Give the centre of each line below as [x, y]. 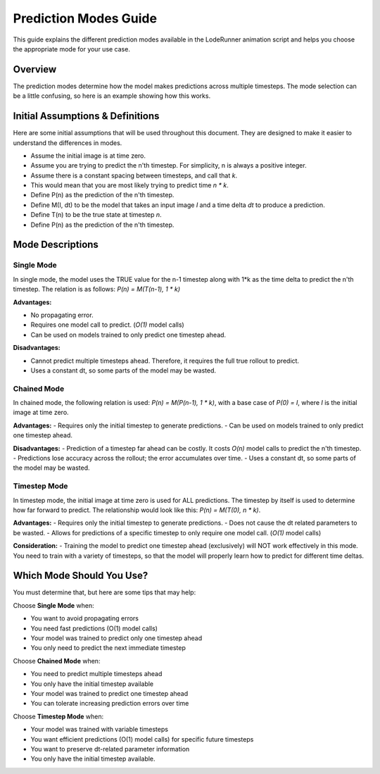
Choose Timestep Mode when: [58, 716]
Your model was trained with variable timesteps [100, 730]
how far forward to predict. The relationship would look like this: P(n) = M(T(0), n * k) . [137, 510]
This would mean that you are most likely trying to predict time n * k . [129, 185]
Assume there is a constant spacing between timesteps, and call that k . [134, 175]
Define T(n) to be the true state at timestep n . [96, 215]
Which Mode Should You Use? [81, 576]
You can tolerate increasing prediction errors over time [110, 704]
